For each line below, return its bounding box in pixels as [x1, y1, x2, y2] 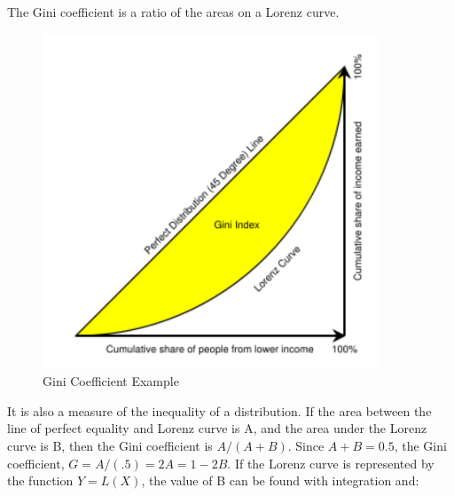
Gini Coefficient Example [43, 372, 179, 390]
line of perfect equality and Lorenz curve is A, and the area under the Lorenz [7, 419, 427, 437]
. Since [287, 436, 325, 454]
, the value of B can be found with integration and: [141, 471, 419, 490]
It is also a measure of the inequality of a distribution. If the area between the [7, 401, 432, 420]
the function [7, 471, 74, 490]
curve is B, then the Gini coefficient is [7, 436, 213, 454]
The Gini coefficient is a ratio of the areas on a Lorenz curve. [7, 3, 340, 20]
